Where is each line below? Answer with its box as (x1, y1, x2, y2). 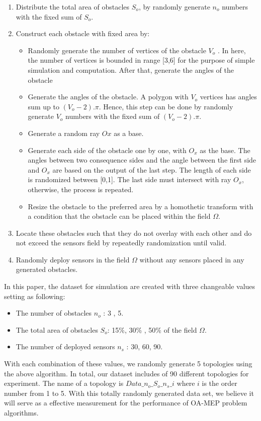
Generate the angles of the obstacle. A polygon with (28, 91, 189, 102)
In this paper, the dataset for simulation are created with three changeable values (4, 281, 255, 292)
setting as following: (4, 291, 65, 301)
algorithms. (4, 407, 39, 417)
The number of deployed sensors (16, 341, 115, 352)
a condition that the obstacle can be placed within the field (28, 211, 211, 221)
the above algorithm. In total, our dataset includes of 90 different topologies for (4, 368, 249, 378)
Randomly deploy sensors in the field (16, 254, 130, 264)
